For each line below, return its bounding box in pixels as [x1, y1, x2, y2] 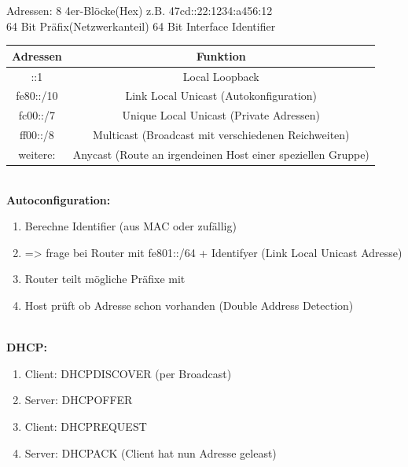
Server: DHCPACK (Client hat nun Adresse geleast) [24, 444, 277, 461]
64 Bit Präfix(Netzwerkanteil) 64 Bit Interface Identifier [6, 17, 276, 34]
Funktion [196, 47, 246, 64]
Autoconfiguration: [6, 191, 111, 208]
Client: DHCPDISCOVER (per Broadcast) [24, 365, 232, 381]
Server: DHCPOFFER [24, 392, 133, 408]
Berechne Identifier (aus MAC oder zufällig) [24, 218, 237, 234]
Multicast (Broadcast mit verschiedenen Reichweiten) [92, 127, 350, 143]
